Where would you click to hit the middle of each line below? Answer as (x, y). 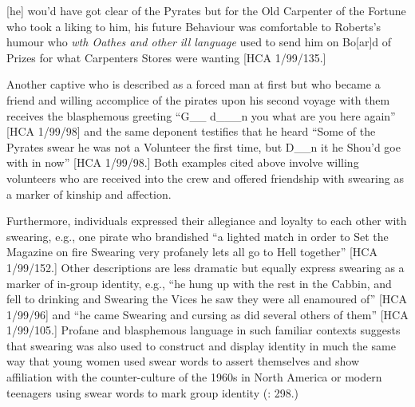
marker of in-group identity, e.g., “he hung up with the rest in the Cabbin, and (199, 283)
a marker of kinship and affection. (89, 194)
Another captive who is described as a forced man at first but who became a (194, 84)
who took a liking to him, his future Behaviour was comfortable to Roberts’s (194, 26)
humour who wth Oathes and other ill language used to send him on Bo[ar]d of (199, 42)
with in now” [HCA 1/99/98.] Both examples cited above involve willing (183, 162)
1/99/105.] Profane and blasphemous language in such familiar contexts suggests (204, 330)
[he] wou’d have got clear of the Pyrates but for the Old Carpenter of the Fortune (206, 10)
